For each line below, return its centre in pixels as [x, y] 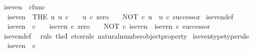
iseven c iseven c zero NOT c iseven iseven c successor [109, 26]
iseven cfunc [24, 6]
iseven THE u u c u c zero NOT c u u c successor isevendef [120, 16]
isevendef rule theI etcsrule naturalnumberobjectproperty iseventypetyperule [126, 35]
